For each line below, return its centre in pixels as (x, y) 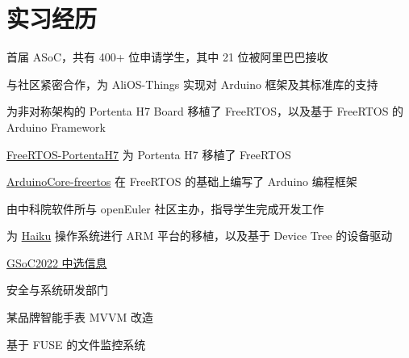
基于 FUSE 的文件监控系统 (76, 344)
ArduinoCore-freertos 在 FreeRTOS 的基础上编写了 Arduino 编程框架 (182, 181)
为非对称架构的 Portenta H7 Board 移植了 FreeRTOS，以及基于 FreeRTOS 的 (205, 111)
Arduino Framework (56, 126)
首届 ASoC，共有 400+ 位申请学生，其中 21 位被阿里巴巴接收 (167, 57)
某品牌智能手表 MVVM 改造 (80, 317)
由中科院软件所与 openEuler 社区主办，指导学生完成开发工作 (165, 208)
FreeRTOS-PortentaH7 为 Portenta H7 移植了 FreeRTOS (149, 154)
